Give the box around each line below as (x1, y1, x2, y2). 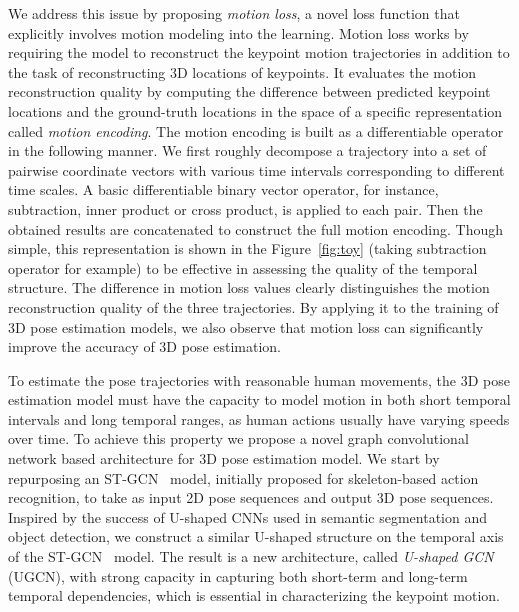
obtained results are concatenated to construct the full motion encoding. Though (8, 218, 504, 239)
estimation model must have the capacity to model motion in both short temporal (8, 389, 511, 410)
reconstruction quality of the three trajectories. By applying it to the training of (8, 296, 499, 317)
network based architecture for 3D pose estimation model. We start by (8, 448, 440, 469)
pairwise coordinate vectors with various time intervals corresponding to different (8, 159, 505, 180)
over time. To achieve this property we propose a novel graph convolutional (8, 428, 469, 449)
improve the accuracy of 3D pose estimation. (8, 336, 282, 357)
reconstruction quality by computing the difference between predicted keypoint (8, 81, 491, 102)
